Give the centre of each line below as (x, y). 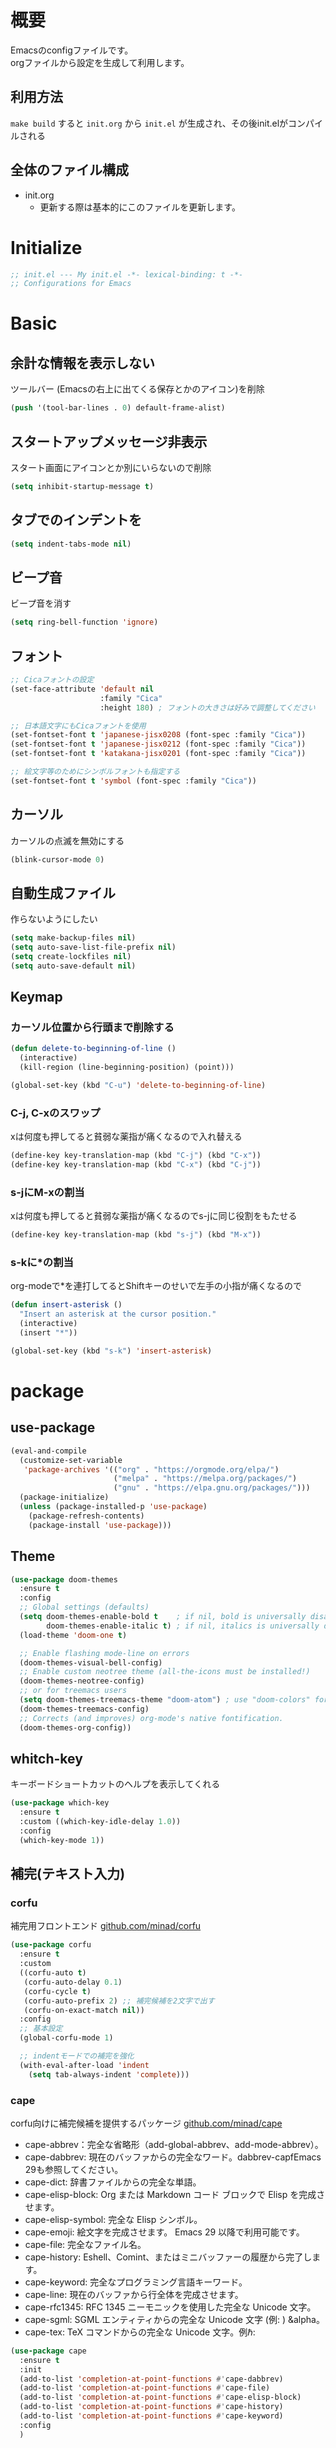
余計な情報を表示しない (82, 362)
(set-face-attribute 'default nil (82, 689)
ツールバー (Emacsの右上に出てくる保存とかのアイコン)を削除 (137, 389)
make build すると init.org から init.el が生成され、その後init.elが (149, 123)
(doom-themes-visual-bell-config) (91, 1662)
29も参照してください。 (74, 2169)
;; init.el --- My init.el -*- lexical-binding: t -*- (127, 274)
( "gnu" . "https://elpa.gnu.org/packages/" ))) (212, 1488)
